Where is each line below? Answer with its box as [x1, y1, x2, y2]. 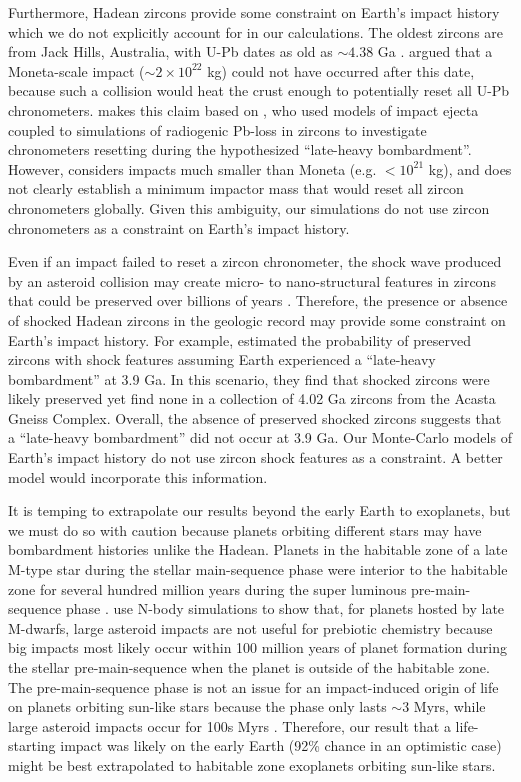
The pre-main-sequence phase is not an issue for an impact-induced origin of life [8, 676, 499, 697]
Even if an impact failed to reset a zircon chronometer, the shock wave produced [8, 251, 502, 272]
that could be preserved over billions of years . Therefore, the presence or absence [8, 290, 508, 311]
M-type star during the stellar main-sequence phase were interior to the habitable [8, 559, 508, 580]
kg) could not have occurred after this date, [207, 60, 475, 81]
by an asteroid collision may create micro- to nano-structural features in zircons [8, 270, 496, 291]
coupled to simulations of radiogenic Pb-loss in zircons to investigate [8, 119, 427, 140]
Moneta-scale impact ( [8, 60, 145, 81]
